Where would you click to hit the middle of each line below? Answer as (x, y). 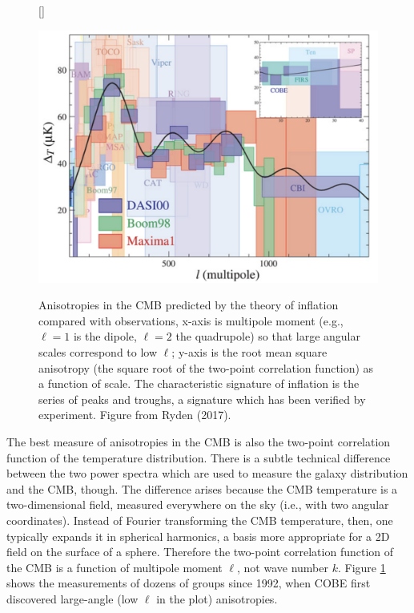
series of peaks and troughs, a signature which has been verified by (202, 399)
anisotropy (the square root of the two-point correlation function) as (206, 367)
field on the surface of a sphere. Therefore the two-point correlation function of (200, 552)
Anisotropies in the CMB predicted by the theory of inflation (189, 305)
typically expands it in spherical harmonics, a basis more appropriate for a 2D (198, 536)
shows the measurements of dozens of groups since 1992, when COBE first (189, 583)
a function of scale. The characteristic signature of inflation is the (199, 383)
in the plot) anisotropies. (217, 598)
